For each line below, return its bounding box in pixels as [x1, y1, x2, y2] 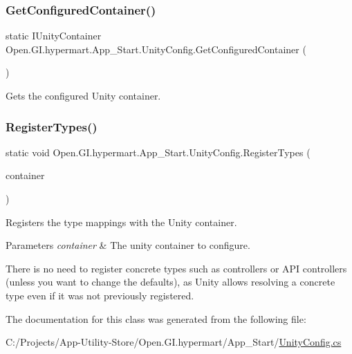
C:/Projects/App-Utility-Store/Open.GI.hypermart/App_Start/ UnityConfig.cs [6, 335, 342, 349]
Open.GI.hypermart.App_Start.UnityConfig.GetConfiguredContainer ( [6, 41, 306, 56]
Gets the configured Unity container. [6, 88, 161, 102]
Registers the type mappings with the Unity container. [6, 214, 237, 229]
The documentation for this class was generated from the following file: [6, 311, 306, 326]
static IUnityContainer [6, 28, 102, 43]
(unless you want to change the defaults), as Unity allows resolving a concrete [6, 274, 335, 289]
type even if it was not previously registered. [6, 288, 194, 302]
